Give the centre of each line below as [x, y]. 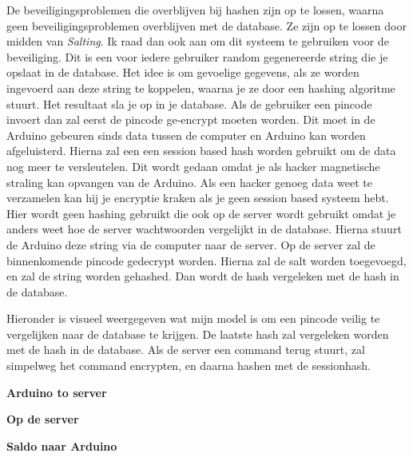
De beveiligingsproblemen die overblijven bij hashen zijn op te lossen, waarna [195, 10]
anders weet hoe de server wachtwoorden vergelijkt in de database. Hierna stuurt [204, 229]
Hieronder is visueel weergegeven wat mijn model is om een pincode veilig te [193, 318]
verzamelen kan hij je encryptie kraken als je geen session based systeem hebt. [198, 198]
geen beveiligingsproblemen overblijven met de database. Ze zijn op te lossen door [206, 25]
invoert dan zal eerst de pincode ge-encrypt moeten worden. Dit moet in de [191, 119]
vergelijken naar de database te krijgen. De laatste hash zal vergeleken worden [198, 334]
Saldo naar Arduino [62, 445]
